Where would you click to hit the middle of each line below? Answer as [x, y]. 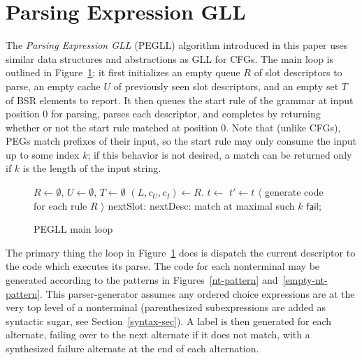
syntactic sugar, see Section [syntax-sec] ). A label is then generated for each [169, 321]
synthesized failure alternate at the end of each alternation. [132, 348]
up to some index [43, 154]
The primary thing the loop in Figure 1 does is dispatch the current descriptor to [181, 252]
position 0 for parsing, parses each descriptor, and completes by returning [163, 114]
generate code [294, 192]
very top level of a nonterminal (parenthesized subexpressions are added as [166, 307]
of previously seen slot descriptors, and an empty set [226, 86]
